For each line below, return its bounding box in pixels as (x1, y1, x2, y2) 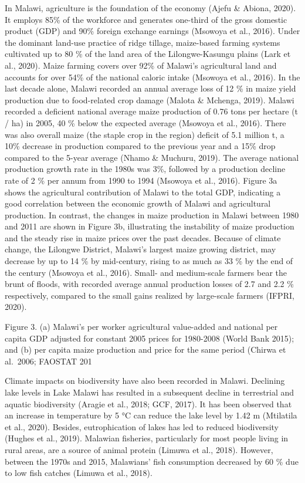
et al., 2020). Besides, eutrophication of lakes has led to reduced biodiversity (5, 420, 279, 433)
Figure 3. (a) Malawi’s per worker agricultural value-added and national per (5, 320, 278, 333)
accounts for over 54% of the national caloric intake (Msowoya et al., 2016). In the (5, 70, 300, 83)
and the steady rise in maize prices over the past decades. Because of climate (5, 231, 281, 244)
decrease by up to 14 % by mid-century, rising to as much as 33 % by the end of (5, 255, 293, 267)
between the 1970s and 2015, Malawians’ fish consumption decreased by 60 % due (5, 455, 299, 467)
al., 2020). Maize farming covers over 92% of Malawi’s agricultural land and (5, 59, 277, 71)
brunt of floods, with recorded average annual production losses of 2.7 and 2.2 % (5, 278, 294, 290)
